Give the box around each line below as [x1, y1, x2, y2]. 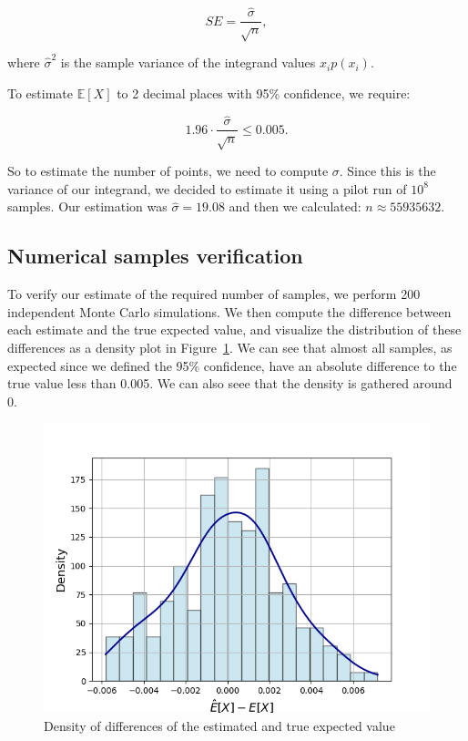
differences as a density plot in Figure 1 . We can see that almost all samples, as [7, 338, 453, 357]
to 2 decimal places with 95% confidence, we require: [117, 83, 411, 102]
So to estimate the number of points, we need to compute [7, 161, 329, 180]
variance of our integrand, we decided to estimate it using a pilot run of [7, 179, 407, 198]
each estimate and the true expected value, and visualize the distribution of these [7, 320, 462, 339]
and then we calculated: [229, 197, 361, 216]
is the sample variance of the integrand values [60, 53, 316, 72]
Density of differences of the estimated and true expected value [44, 716, 395, 736]
